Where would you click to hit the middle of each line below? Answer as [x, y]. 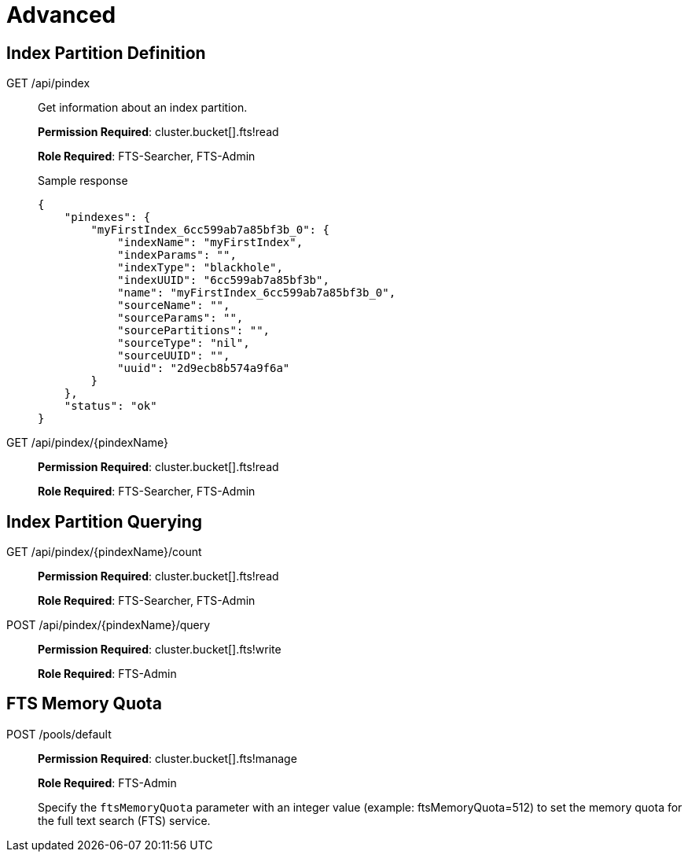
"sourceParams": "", [180, 318]
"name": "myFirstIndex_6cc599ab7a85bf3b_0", [257, 293]
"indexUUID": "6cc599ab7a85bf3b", [223, 280]
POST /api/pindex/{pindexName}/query [109, 625]
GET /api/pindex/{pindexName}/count [104, 552]
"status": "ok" [110, 406]
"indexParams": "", [177, 255]
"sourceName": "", [174, 306]
